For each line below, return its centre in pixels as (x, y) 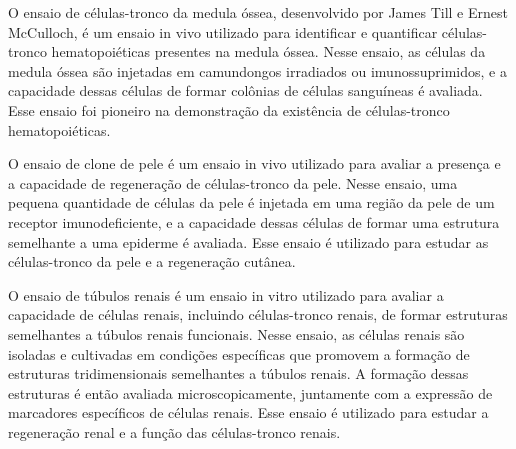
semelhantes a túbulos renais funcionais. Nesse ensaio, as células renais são (236, 333)
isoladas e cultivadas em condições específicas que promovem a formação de (239, 353)
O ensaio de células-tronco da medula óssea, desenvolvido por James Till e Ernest (258, 12)
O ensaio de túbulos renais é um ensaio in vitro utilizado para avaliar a (226, 294)
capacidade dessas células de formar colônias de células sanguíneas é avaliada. (245, 90)
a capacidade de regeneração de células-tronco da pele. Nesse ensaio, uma (233, 182)
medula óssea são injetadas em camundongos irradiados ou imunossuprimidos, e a (257, 70)
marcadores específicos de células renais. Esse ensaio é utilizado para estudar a (248, 412)
